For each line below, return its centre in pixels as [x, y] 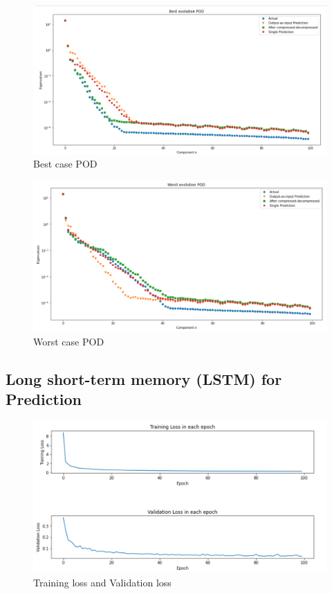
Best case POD [65, 164]
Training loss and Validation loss [102, 582]
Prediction [44, 399]
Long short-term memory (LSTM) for [144, 378]
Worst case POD [69, 341]
